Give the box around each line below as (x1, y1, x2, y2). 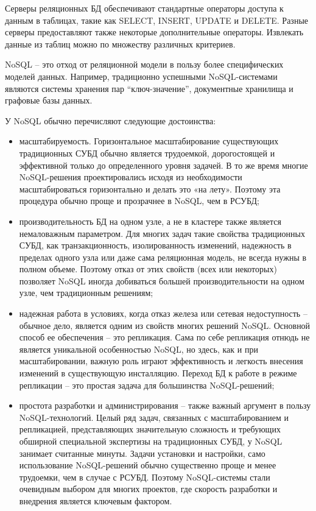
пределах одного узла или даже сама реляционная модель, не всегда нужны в (19, 250, 307, 263)
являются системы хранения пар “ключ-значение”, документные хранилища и (5, 82, 293, 94)
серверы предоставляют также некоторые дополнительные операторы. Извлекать (5, 26, 304, 38)
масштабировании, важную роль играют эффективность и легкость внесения (19, 354, 303, 367)
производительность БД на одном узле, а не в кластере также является (19, 214, 281, 227)
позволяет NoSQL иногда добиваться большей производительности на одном (19, 274, 304, 287)
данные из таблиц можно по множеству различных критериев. (5, 37, 236, 50)
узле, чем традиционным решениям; (19, 286, 153, 299)
